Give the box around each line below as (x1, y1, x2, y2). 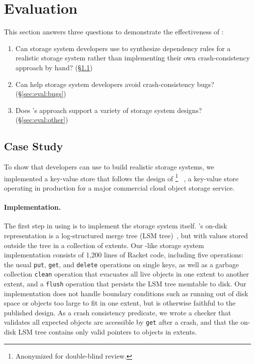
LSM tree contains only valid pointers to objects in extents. (18, 327, 197, 337)
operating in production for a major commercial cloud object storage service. (4, 182, 235, 193)
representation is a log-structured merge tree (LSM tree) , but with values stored (4, 230, 248, 240)
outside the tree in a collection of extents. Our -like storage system (4, 240, 204, 250)
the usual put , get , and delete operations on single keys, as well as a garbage (4, 259, 239, 269)
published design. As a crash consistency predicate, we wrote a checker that (4, 307, 231, 317)
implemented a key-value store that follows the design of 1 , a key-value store (4, 171, 239, 183)
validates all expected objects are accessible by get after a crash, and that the (4, 317, 238, 327)
